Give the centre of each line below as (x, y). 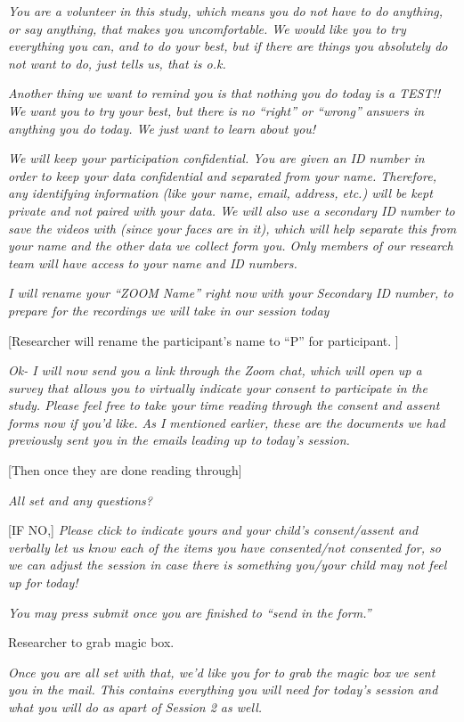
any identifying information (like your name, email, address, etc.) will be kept (220, 193)
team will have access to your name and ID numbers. (153, 263)
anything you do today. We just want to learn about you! (162, 128)
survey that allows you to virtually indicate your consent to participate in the (218, 387)
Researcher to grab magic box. (91, 642)
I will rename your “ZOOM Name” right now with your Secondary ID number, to (231, 293)
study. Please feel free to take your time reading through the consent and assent (224, 405)
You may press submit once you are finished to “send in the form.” (190, 612)
